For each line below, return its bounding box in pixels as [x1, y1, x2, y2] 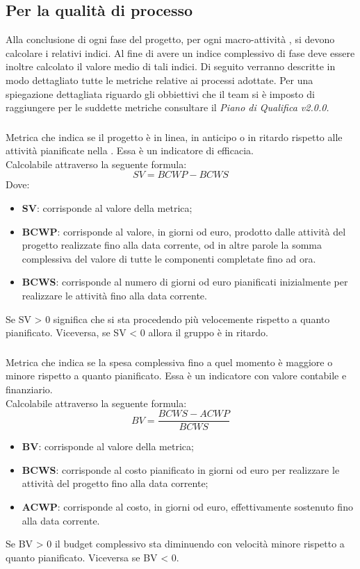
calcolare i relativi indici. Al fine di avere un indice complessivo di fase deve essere [6, 45, 355, 60]
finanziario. [6, 381, 53, 396]
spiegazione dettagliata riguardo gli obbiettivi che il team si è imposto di [6, 86, 315, 101]
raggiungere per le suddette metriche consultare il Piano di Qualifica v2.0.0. [6, 100, 329, 115]
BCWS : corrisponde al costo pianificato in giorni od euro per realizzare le [22, 462, 340, 477]
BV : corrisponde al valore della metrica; [22, 439, 194, 454]
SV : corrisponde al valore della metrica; [22, 201, 193, 215]
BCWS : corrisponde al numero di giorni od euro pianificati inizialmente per [22, 274, 348, 289]
